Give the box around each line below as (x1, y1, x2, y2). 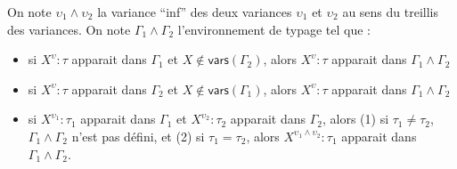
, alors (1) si (322, 109, 389, 128)
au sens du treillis (342, 3, 438, 20)
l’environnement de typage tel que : (177, 20, 371, 38)
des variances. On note (7, 20, 131, 38)
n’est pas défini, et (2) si (71, 126, 205, 145)
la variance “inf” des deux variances (97, 3, 292, 20)
